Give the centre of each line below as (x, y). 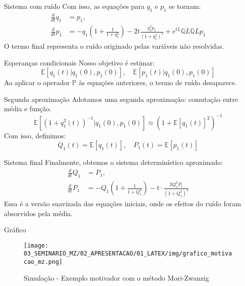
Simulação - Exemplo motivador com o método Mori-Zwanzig (116, 277)
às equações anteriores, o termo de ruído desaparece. (158, 82)
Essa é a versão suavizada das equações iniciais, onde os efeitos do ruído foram (122, 203)
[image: (36, 245)
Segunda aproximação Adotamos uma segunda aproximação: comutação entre (121, 99)
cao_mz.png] (43, 262)
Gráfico (15, 230)
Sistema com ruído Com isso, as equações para (74, 6)
